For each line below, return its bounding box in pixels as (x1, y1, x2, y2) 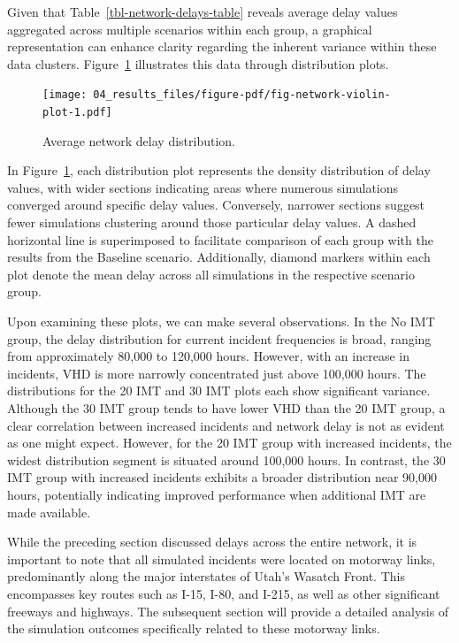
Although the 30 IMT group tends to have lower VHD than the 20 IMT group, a (7, 399, 446, 417)
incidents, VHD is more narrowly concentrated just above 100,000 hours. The (7, 364, 426, 382)
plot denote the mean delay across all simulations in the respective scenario (7, 264, 415, 283)
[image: (42, 88, 88, 102)
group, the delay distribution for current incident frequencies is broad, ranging (7, 329, 432, 348)
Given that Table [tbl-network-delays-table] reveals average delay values (7, 3, 398, 20)
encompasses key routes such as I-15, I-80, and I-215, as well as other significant (7, 584, 440, 602)
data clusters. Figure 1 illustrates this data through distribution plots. (7, 54, 389, 73)
